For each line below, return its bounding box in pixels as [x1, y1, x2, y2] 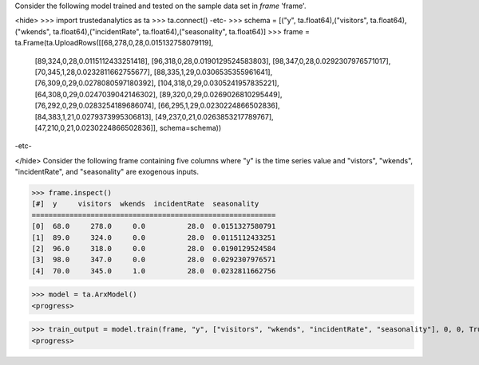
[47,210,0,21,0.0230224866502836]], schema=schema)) [34, 123, 222, 132]
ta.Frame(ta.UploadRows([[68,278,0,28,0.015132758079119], [14, 38, 214, 48]
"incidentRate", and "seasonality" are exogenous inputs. [14, 167, 200, 177]
